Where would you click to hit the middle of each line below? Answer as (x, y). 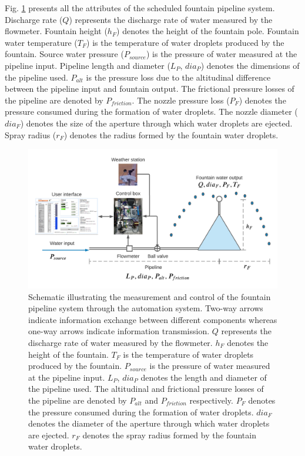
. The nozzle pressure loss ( (181, 100)
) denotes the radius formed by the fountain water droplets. (171, 134)
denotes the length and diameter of (204, 377)
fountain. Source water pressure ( (64, 54)
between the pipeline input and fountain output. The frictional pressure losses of (150, 89)
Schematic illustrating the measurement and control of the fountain (150, 296)
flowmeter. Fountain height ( (56, 31)
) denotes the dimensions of (250, 65)
